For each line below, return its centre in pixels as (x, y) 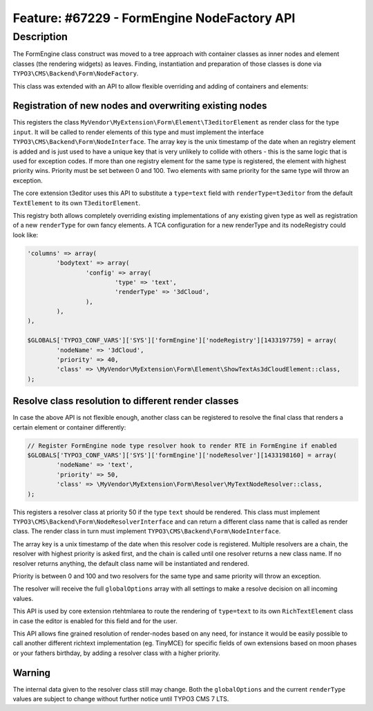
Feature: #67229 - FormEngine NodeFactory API (154, 18)
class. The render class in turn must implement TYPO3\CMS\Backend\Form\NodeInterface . (147, 531)
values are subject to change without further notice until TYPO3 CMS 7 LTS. (121, 699)
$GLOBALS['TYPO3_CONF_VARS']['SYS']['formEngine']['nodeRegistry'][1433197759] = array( (182, 340)
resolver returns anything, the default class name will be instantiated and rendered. (131, 563)
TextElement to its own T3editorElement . (77, 203)
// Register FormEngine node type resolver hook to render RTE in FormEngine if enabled (182, 445)
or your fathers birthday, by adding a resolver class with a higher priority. (116, 653)
